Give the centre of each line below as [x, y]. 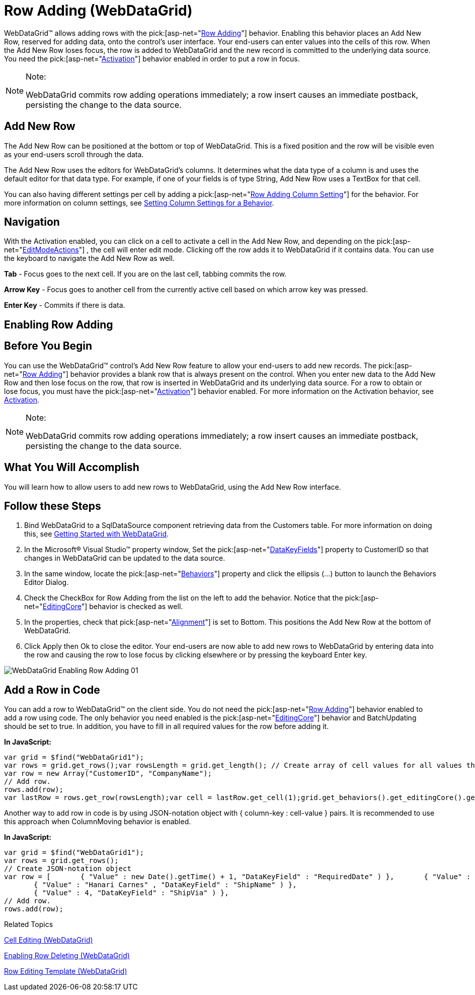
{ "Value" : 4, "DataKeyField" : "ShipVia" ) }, [131, 893]
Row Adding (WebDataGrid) [98, 11]
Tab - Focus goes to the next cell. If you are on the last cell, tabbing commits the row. [145, 274]
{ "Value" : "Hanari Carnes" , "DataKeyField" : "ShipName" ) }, [165, 885]
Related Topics [29, 924]
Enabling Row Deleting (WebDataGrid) [67, 956]
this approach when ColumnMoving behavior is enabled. [98, 822]
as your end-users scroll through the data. [74, 154]
